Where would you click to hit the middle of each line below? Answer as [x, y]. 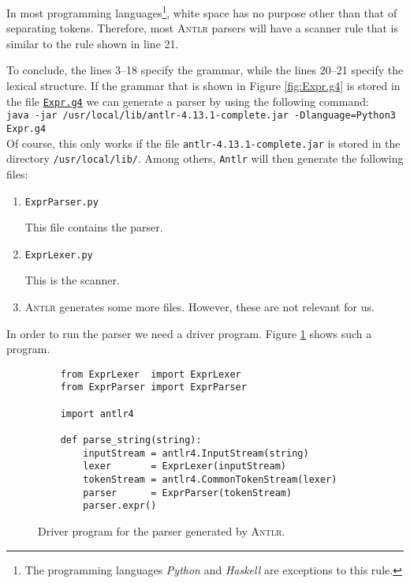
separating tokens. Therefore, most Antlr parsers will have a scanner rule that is [202, 28]
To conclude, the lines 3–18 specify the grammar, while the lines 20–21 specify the [205, 70]
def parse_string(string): [131, 440]
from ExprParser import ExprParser [153, 387]
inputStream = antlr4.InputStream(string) [196, 453]
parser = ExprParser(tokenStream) [188, 493]
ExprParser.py [61, 202]
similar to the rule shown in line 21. [93, 43]
